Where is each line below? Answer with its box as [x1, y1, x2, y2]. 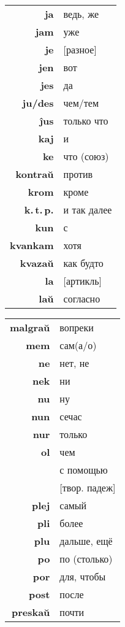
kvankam [10, 238, 54, 252]
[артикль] [63, 274, 102, 288]
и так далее [63, 202, 112, 217]
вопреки [59, 320, 94, 334]
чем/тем [63, 96, 99, 110]
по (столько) [59, 552, 113, 566]
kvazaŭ [20, 256, 54, 270]
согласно [63, 291, 100, 306]
